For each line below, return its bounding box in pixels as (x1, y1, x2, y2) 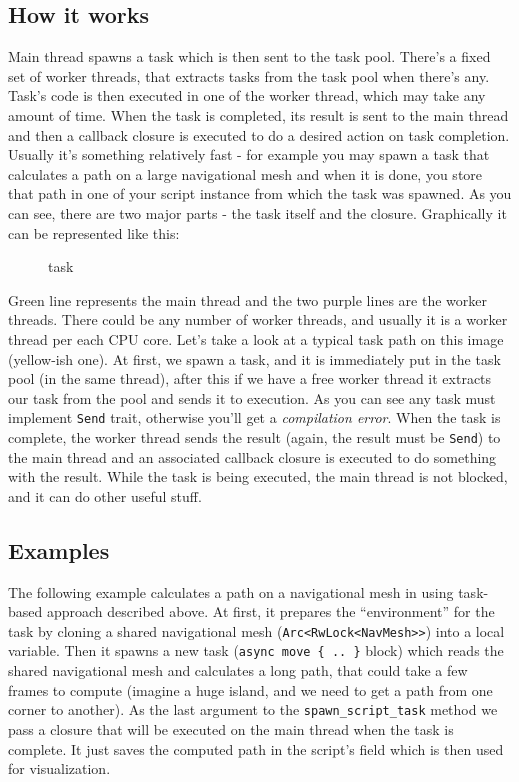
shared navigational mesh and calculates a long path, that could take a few (8, 660, 468, 681)
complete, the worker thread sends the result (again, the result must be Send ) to (8, 426, 501, 447)
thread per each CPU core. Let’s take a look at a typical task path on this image (8, 328, 504, 349)
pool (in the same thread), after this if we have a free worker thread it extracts (8, 368, 492, 389)
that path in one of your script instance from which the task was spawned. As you (8, 183, 512, 204)
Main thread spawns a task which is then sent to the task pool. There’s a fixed (8, 46, 491, 67)
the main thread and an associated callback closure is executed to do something (8, 446, 497, 467)
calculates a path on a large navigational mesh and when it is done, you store (8, 163, 483, 184)
